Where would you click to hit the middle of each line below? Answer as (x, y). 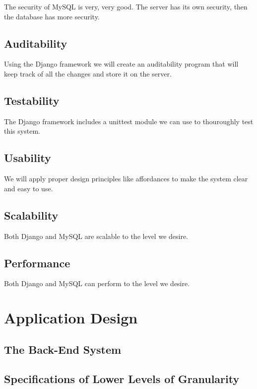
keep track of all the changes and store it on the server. (88, 73)
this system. (22, 131)
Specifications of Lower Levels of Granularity (122, 378)
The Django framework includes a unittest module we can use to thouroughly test (129, 121)
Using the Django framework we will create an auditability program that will (121, 64)
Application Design (71, 318)
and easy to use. (29, 188)
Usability (28, 158)
